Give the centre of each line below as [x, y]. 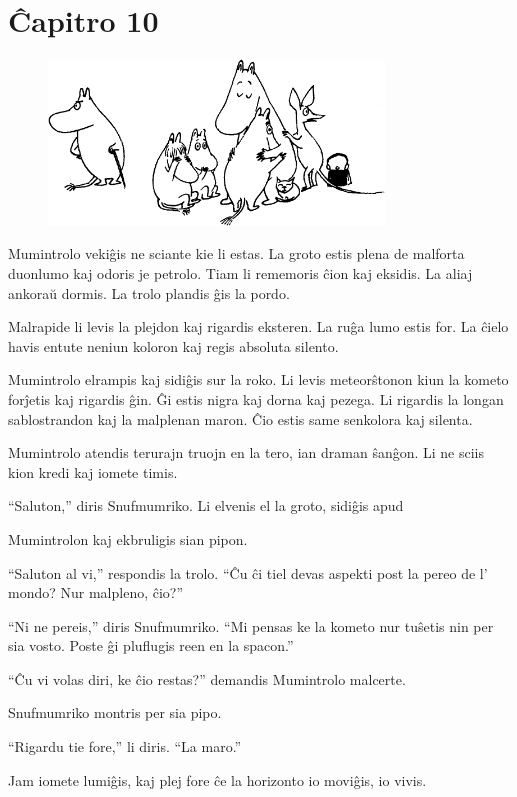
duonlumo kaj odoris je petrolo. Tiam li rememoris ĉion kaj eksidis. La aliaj [240, 272]
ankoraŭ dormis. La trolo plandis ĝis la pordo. [149, 292]
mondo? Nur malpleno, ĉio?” [96, 592]
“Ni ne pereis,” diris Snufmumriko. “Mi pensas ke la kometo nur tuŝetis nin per [251, 625]
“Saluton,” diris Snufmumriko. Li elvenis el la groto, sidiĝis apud [206, 505]
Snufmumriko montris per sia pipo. [115, 712]
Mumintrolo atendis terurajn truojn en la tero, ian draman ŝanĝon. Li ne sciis [246, 452]
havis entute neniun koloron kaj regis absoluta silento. [173, 345]
